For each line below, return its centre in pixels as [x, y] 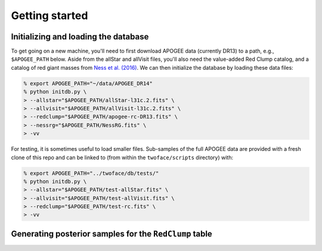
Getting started [49, 16]
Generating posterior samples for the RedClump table [112, 233]
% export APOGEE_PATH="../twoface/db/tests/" [91, 173]
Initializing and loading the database [80, 37]
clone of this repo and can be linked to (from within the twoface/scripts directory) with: [122, 157]
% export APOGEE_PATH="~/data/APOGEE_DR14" [88, 83]
